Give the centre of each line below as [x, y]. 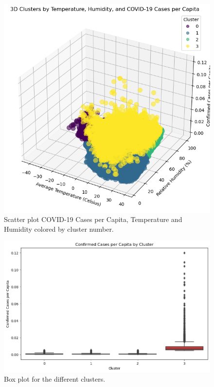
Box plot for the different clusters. [55, 379]
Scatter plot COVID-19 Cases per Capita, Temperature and [93, 219]
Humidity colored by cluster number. [59, 229]
